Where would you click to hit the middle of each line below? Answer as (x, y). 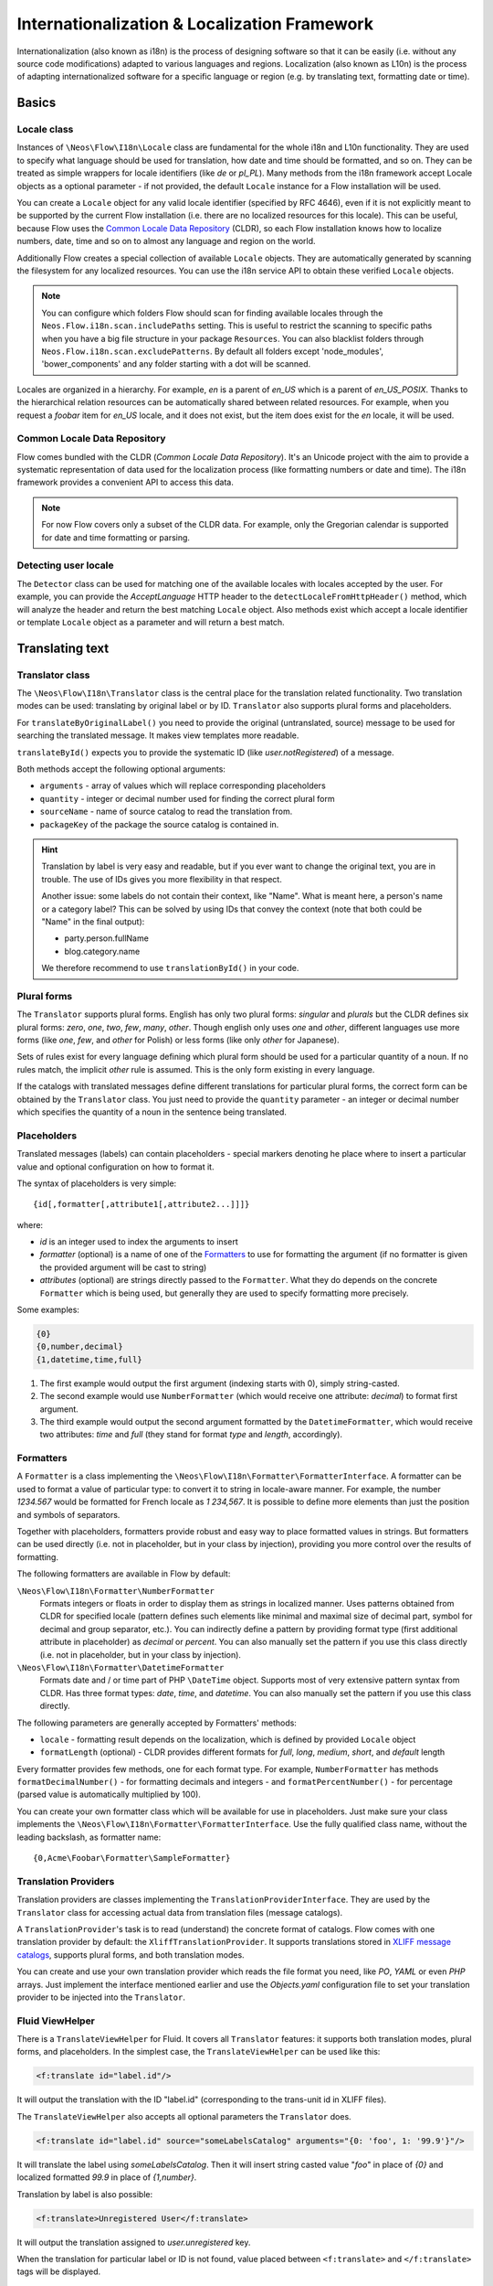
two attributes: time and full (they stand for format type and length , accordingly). (191, 1435)
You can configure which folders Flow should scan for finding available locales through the (212, 313)
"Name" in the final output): (93, 921)
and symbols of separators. (68, 1514)
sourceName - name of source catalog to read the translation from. (166, 812)
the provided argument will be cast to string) (123, 1267)
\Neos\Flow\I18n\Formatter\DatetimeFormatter (121, 1667)
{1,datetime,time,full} (89, 1359)
